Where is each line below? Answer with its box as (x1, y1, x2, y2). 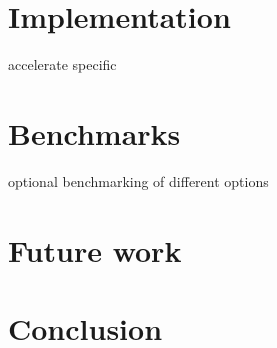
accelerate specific (8, 54, 117, 75)
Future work (8, 229, 182, 270)
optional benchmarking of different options (8, 170, 269, 191)
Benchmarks (8, 112, 181, 153)
